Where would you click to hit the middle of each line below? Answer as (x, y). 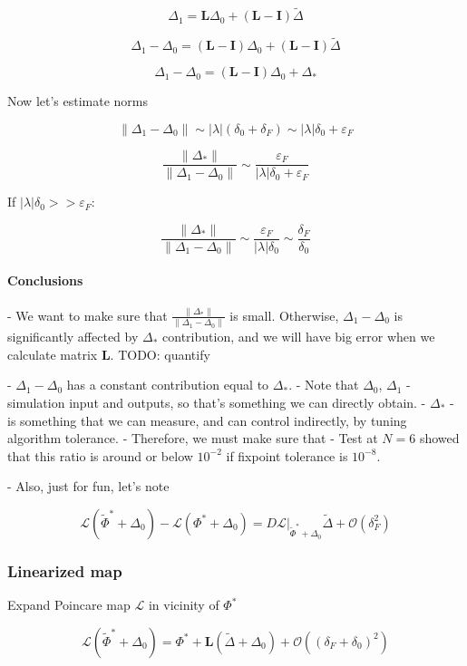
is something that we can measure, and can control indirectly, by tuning (207, 420)
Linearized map (65, 570)
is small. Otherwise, (284, 315)
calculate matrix (53, 354)
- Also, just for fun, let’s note (88, 486)
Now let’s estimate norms (78, 101)
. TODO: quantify (160, 354)
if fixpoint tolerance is (287, 455)
